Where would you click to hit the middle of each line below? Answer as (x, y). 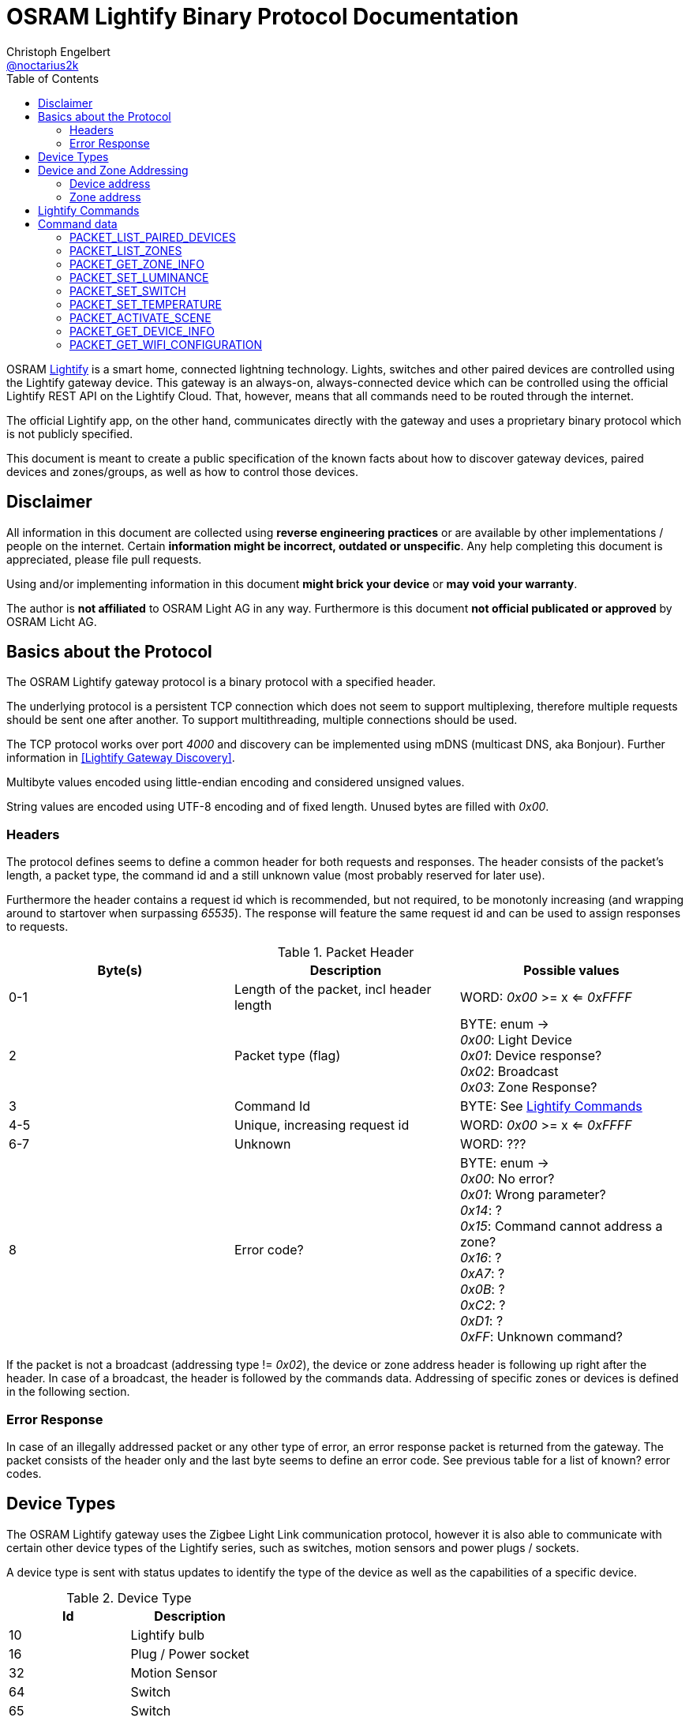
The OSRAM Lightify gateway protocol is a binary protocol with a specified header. (221, 682)
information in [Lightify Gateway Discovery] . (121, 758)
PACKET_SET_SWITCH (128, 291)
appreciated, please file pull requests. (104, 559)
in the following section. (68, 1392)
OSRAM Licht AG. (52, 621)
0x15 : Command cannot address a (561, 1226)
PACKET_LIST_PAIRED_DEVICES (153, 237)
